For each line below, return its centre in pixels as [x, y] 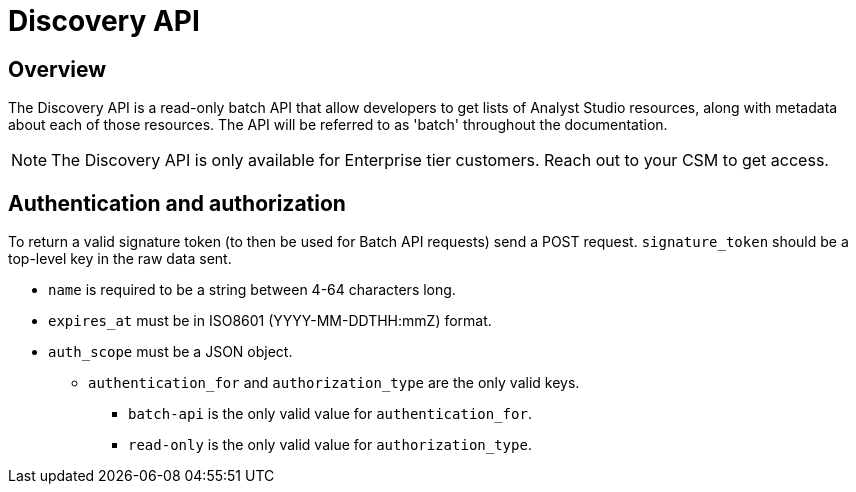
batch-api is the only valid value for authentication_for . [330, 414]
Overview [57, 69]
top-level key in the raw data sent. [120, 259]
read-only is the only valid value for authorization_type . [330, 445]
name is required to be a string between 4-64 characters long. [252, 290]
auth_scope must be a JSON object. [170, 352]
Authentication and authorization [177, 203]
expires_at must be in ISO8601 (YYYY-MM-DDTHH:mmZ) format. [270, 321]
